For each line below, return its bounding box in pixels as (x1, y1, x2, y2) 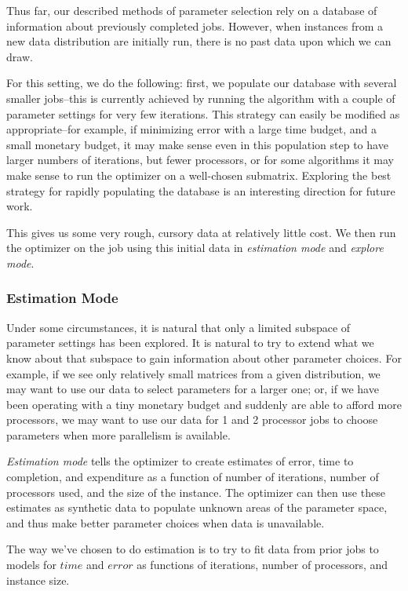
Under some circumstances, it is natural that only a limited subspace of (6, 319, 351, 335)
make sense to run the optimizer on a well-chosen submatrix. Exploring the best (6, 166, 392, 183)
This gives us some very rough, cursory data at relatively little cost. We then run (6, 224, 396, 240)
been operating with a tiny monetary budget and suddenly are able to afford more (6, 396, 402, 412)
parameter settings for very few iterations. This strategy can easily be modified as (6, 105, 400, 122)
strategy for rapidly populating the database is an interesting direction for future (6, 182, 395, 199)
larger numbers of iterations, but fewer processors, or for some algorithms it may (6, 151, 395, 168)
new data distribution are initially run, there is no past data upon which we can (6, 33, 392, 49)
